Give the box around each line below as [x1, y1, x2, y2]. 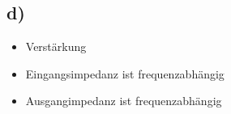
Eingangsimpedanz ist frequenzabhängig [25, 65, 225, 82]
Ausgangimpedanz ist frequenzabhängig [25, 92, 222, 109]
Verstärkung [25, 38, 87, 55]
